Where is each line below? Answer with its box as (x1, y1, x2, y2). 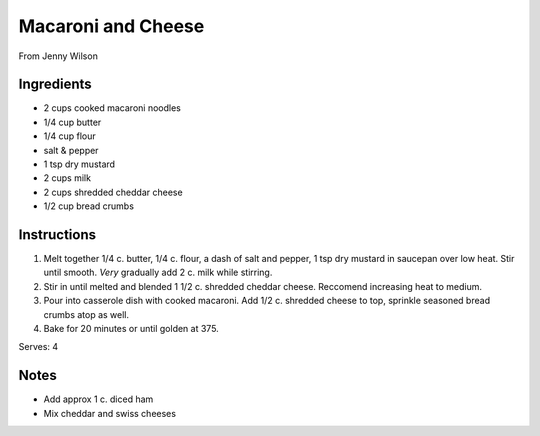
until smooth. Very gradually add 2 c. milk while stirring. (43, 266, 273, 279)
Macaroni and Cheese (18, 15, 205, 37)
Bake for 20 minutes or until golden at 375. (43, 323, 219, 335)
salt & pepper (43, 144, 99, 156)
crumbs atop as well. (43, 308, 130, 320)
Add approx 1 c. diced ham (43, 393, 154, 405)
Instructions (18, 226, 97, 243)
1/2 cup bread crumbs (43, 200, 135, 212)
